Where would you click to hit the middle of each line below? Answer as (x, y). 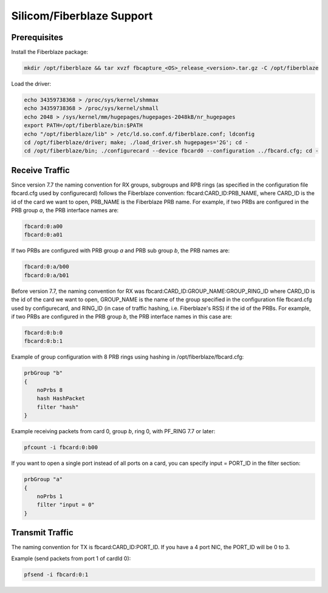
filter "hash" (58, 407)
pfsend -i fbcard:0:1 (56, 574)
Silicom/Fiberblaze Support (82, 16)
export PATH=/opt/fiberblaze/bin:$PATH (83, 125)
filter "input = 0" (66, 505)
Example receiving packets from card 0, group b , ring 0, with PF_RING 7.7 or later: (113, 431)
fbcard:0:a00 (43, 227)
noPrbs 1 (50, 496)
